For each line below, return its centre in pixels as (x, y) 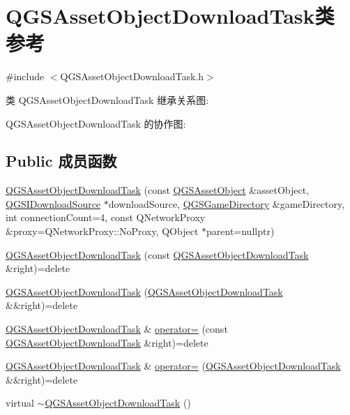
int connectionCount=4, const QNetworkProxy (106, 217)
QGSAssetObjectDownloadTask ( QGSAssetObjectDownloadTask (144, 291)
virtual (20, 403)
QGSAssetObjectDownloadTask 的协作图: (96, 123)
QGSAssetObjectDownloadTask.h (132, 76)
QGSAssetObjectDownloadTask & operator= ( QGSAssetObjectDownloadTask (173, 366)
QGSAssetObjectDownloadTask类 (170, 16)
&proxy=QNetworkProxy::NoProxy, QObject (102, 231)
